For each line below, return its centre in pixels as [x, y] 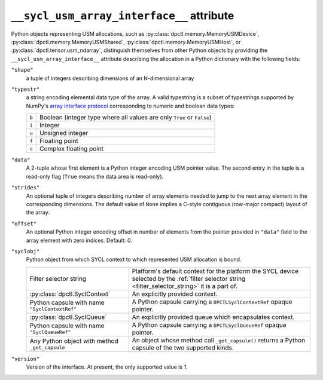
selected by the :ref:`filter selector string [189, 278]
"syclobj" [25, 251]
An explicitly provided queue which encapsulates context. [213, 317]
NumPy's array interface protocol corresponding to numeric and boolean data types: [130, 106]
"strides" [25, 188]
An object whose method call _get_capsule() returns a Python [218, 340]
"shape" [22, 70]
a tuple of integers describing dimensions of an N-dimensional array [110, 78]
